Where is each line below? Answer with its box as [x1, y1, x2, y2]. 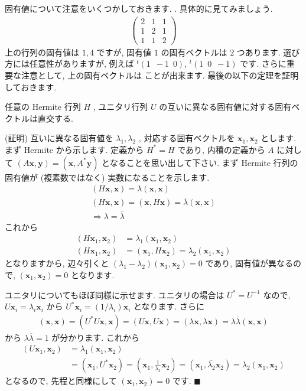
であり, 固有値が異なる [205, 257, 293, 269]
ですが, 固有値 [96, 45, 152, 58]
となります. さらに [133, 300, 205, 312]
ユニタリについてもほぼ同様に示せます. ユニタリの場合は [5, 288, 224, 301]
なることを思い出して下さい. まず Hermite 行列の [109, 156, 298, 168]
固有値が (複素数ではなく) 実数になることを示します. [5, 171, 210, 183]
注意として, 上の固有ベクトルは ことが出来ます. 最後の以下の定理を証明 [21, 69, 299, 81]
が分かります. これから [51, 331, 139, 343]
